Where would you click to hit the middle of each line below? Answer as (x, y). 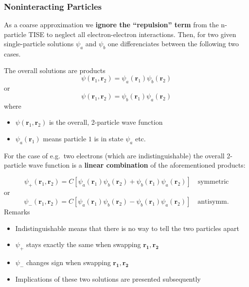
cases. (12, 54)
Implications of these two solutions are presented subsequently (108, 278)
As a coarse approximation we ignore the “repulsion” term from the (111, 25)
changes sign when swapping (68, 262)
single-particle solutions (39, 44)
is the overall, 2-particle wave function (106, 122)
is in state (109, 138)
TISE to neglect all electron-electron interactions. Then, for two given (132, 34)
